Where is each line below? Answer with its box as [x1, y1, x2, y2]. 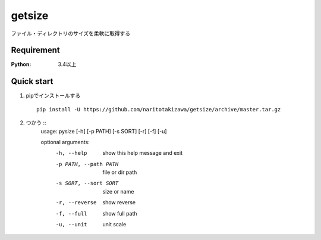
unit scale [102, 221, 127, 228]
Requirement [11, 45, 61, 55]
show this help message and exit [102, 149, 182, 157]
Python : [11, 61, 32, 68]
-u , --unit [55, 221, 87, 228]
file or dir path [102, 169, 137, 176]
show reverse [102, 199, 136, 206]
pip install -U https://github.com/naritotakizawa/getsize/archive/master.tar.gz [36, 106, 281, 113]
